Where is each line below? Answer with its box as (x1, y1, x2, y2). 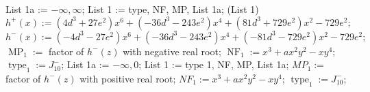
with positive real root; (79, 71, 176, 85)
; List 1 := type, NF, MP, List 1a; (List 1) (82, 2, 259, 16)
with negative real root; (123, 44, 221, 58)
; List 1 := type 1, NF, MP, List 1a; (138, 57, 289, 72)
